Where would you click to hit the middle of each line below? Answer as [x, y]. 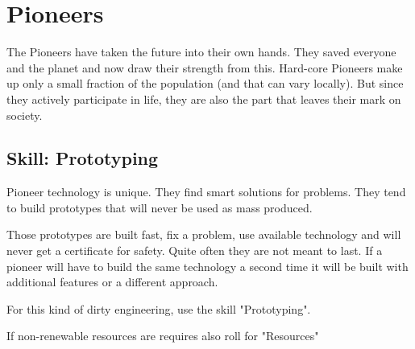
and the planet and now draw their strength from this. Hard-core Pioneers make [205, 67]
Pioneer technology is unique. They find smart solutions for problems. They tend [206, 192]
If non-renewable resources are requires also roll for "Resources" [163, 336]
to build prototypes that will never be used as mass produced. [160, 207]
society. [25, 115]
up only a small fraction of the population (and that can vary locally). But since [205, 83]
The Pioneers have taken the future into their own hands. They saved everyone [201, 52]
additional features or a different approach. [112, 282]
